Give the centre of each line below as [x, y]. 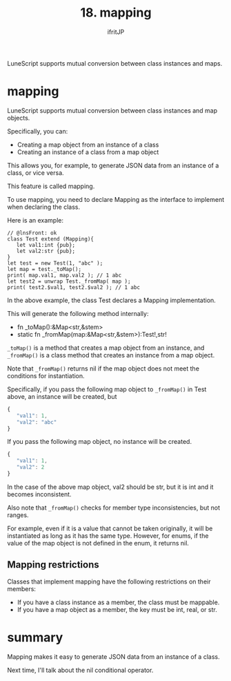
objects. [19, 118]
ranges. [18, 515]
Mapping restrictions [53, 565]
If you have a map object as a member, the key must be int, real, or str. [117, 609]
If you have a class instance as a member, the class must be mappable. [118, 602]
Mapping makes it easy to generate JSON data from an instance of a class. [113, 656]
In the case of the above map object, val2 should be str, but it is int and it [110, 487]
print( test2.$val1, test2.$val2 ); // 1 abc [73, 287]
